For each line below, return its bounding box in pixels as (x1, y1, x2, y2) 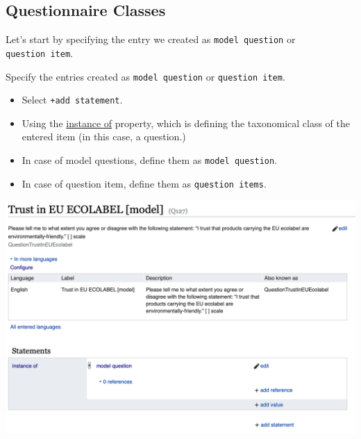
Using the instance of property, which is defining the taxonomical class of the (22, 115, 351, 130)
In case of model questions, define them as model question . (22, 153, 278, 167)
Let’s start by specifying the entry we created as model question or (6, 32, 296, 47)
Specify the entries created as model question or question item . (6, 69, 285, 83)
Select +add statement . (22, 92, 123, 107)
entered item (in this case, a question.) (22, 129, 186, 144)
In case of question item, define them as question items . (22, 176, 267, 190)
